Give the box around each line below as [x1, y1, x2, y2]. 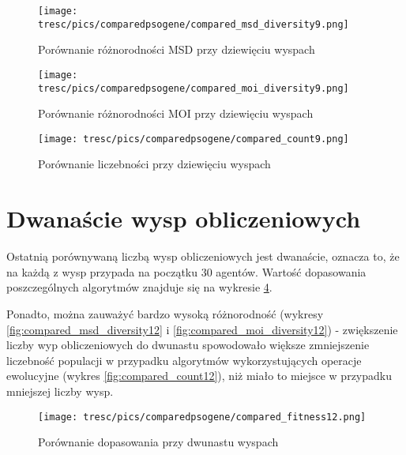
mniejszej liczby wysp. [6, 382, 114, 399]
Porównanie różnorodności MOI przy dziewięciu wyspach [38, 105, 314, 122]
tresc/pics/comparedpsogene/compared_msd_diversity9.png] [38, 18, 349, 30]
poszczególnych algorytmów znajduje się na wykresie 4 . [6, 279, 273, 295]
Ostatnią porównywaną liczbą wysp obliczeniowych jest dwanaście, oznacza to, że [6, 248, 400, 265]
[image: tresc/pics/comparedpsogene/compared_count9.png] [38, 133, 349, 145]
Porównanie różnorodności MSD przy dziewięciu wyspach [38, 41, 315, 58]
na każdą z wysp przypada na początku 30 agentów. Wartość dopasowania [6, 263, 367, 280]
